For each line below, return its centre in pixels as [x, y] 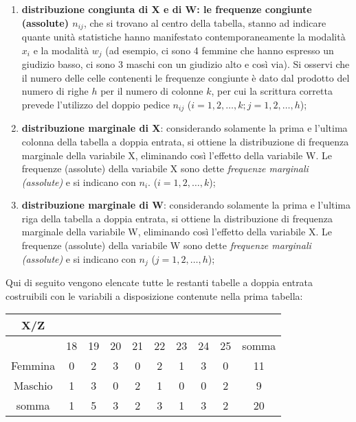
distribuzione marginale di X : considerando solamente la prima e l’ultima [185, 128]
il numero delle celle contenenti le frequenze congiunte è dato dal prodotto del [186, 77]
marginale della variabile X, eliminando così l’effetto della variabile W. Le [177, 155]
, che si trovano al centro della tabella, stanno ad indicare [205, 22]
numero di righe [55, 91]
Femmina [33, 366]
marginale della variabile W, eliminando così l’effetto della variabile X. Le [177, 232]
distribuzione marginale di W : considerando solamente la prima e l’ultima [186, 205]
